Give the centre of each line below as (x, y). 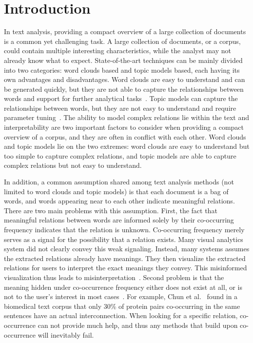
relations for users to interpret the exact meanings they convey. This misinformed (126, 268)
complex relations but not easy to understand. (73, 165)
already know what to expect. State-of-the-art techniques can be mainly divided (123, 60)
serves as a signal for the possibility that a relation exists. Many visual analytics (124, 239)
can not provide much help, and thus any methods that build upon (138, 325)
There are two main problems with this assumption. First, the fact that (111, 210)
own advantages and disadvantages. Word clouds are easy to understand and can (125, 79)
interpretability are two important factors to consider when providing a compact (124, 127)
